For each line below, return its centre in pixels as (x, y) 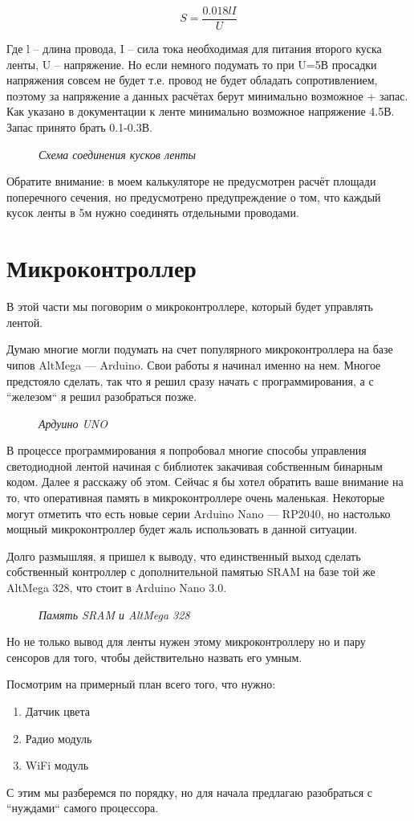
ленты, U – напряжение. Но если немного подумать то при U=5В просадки (192, 64)
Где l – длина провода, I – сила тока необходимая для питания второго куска (194, 49)
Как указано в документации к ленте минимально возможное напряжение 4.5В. (201, 111)
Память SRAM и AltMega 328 (114, 614)
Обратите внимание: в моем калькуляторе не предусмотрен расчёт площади (191, 181)
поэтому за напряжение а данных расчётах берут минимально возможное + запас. (207, 95)
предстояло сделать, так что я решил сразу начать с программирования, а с (190, 380)
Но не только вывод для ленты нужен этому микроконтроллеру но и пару (186, 641)
